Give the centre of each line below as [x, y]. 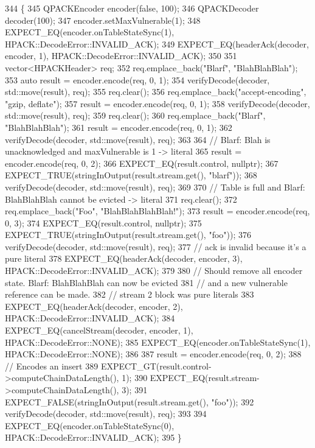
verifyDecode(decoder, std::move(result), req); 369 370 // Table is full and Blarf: [155, 187]
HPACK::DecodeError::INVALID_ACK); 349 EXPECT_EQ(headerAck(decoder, [157, 44]
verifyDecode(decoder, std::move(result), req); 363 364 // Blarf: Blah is [138, 139]
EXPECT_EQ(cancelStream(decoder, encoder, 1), [99, 330]
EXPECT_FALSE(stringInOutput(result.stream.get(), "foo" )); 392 [130, 401]
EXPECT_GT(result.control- [156, 366]
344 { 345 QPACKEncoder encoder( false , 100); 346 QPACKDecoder [132, 8]
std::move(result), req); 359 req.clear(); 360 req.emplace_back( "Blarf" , [135, 115]
